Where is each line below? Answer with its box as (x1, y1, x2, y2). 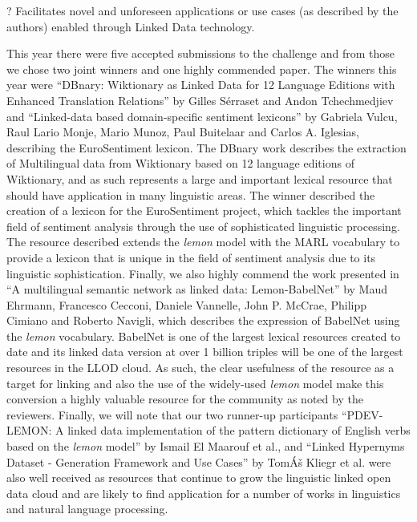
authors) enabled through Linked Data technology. (6, 18, 255, 34)
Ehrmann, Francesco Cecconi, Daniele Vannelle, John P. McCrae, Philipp (6, 296, 367, 313)
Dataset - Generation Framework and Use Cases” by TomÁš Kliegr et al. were (6, 453, 391, 470)
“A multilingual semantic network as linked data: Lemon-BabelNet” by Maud (6, 281, 388, 297)
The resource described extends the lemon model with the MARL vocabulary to (6, 233, 400, 250)
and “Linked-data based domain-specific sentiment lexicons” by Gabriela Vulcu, (6, 107, 398, 124)
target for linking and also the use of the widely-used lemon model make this (6, 374, 384, 391)
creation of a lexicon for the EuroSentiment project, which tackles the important (6, 202, 402, 219)
